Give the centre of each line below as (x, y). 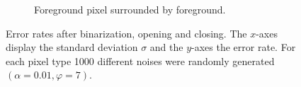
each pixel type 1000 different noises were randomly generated (140, 60)
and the (166, 47)
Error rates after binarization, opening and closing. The (126, 33)
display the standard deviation (72, 47)
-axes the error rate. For (244, 47)
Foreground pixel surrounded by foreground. (130, 9)
